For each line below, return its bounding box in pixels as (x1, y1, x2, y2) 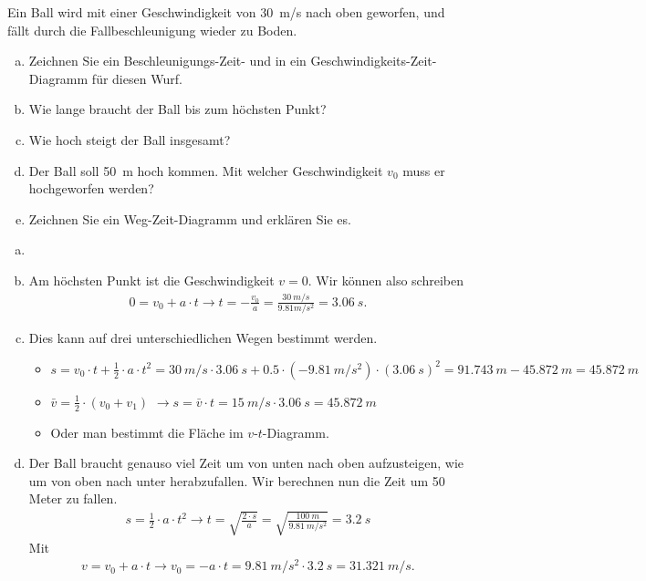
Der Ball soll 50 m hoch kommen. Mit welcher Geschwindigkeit (28, 161, 383, 180)
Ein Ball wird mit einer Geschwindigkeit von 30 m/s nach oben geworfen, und (7, 3, 445, 21)
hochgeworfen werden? (28, 179, 154, 198)
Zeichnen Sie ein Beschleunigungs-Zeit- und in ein (28, 51, 307, 70)
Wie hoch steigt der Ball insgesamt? (28, 130, 231, 149)
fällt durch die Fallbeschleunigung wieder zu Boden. (7, 20, 297, 39)
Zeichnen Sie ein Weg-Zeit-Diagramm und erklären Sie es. (28, 209, 351, 228)
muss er (402, 161, 445, 180)
